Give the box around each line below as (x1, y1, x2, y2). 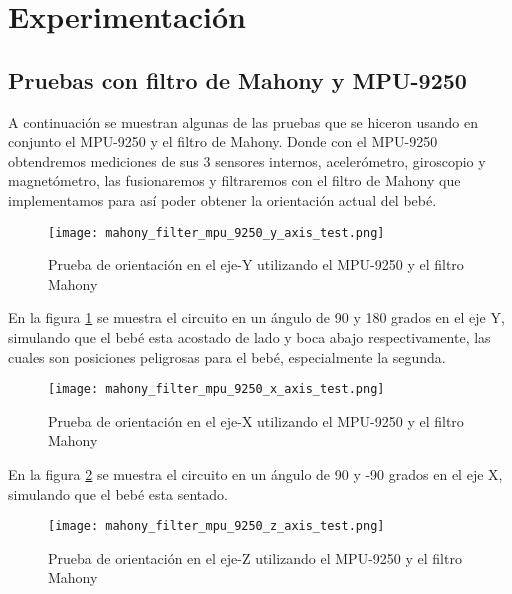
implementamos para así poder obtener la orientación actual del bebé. (8, 189, 437, 210)
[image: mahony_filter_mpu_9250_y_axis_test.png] (48, 225, 385, 240)
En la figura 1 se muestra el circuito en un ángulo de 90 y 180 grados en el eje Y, (8, 307, 505, 328)
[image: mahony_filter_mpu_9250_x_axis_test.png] (48, 382, 385, 397)
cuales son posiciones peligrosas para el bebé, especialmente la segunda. (8, 346, 446, 367)
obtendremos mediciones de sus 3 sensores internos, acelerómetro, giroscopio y (8, 150, 486, 171)
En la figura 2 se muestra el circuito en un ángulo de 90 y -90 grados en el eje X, (8, 464, 503, 485)
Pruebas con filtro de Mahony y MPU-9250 (8, 64, 467, 95)
